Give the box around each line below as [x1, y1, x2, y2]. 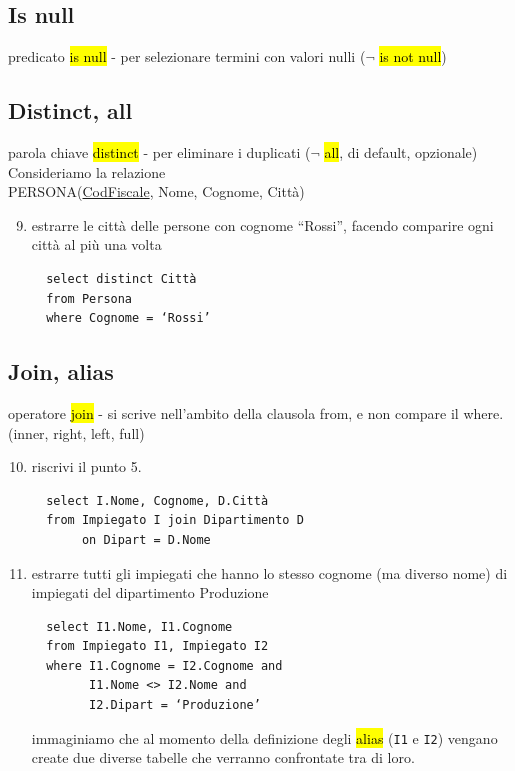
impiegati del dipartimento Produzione [31, 582, 269, 603]
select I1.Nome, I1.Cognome [46, 619, 233, 634]
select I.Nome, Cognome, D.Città [46, 493, 269, 508]
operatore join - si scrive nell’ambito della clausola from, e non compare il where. [8, 402, 504, 423]
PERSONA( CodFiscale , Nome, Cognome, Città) [8, 181, 305, 202]
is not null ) [379, 46, 447, 67]
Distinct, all [8, 95, 133, 126]
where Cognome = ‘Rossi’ [46, 311, 211, 326]
